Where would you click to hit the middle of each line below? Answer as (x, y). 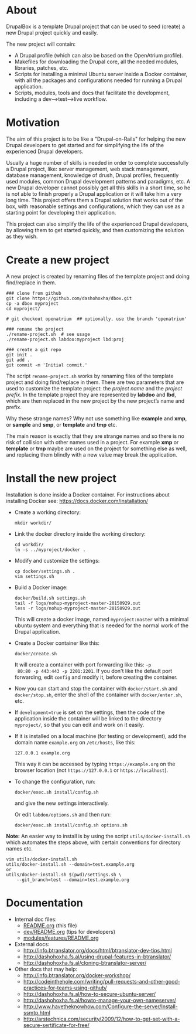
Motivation (33, 123)
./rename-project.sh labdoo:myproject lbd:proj (65, 339)
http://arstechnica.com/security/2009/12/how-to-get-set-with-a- (102, 1019)
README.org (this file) (50, 925)
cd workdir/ (29, 545)
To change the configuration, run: (55, 781)
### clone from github (34, 293)
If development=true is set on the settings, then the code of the (90, 712)
